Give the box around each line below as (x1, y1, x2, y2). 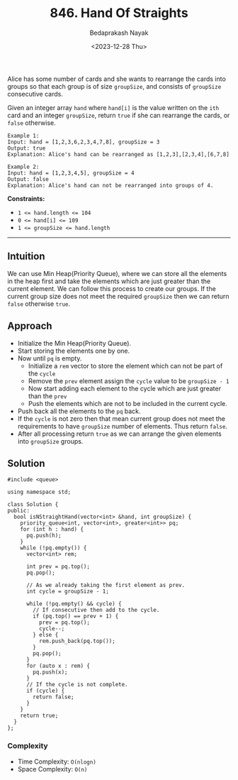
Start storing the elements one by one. (17, 346, 130, 355)
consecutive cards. (7, 89, 64, 98)
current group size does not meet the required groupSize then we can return (7, 292, 229, 300)
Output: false (7, 175, 50, 182)
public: (7, 507, 30, 515)
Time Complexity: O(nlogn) (17, 757, 97, 766)
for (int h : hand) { (20, 526, 84, 533)
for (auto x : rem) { (25, 662, 91, 670)
